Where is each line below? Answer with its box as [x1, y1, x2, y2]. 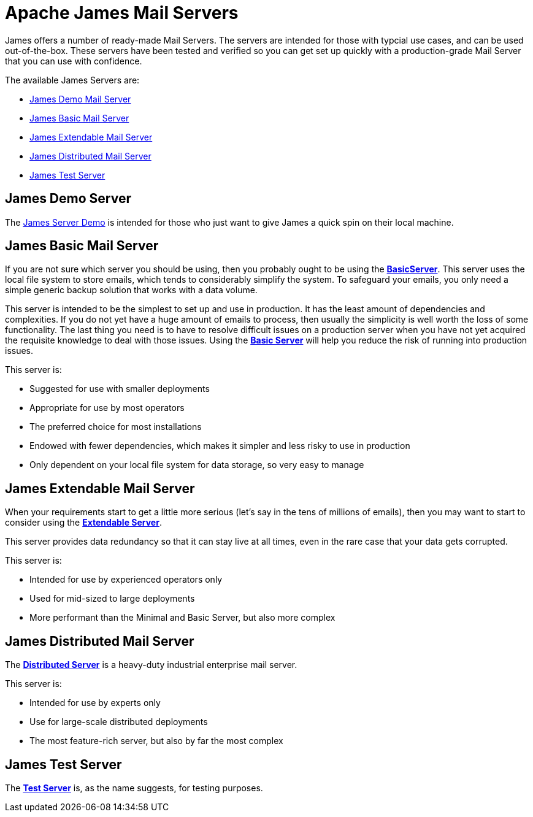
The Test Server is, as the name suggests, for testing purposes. [5, 782, 263, 793]
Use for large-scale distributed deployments [29, 716, 208, 727]
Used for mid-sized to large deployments [29, 593, 195, 604]
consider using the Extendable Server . [5, 517, 162, 528]
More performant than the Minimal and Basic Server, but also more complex [29, 612, 336, 623]
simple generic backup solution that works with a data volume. [5, 285, 258, 296]
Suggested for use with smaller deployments [29, 383, 210, 394]
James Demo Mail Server [29, 93, 131, 104]
